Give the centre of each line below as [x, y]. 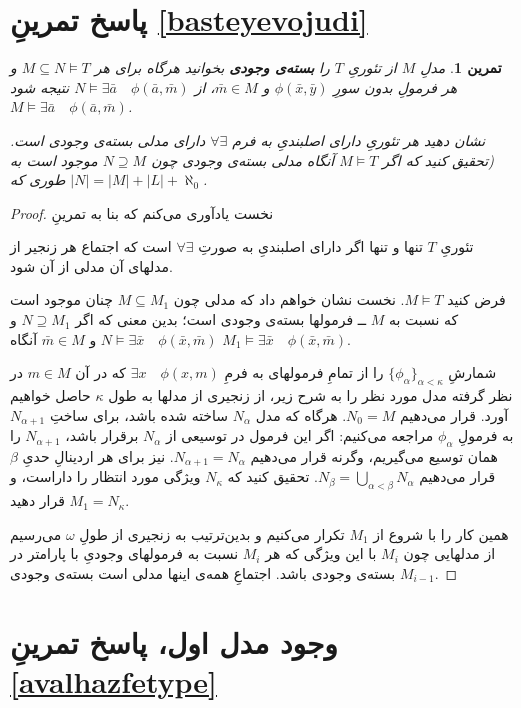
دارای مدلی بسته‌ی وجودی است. [108, 139]
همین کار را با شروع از [441, 533]
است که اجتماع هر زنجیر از [91, 246]
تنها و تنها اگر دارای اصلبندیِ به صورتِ [310, 246]
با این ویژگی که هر [321, 553]
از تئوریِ [372, 67]
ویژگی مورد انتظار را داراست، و [105, 476]
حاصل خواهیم [50, 395]
